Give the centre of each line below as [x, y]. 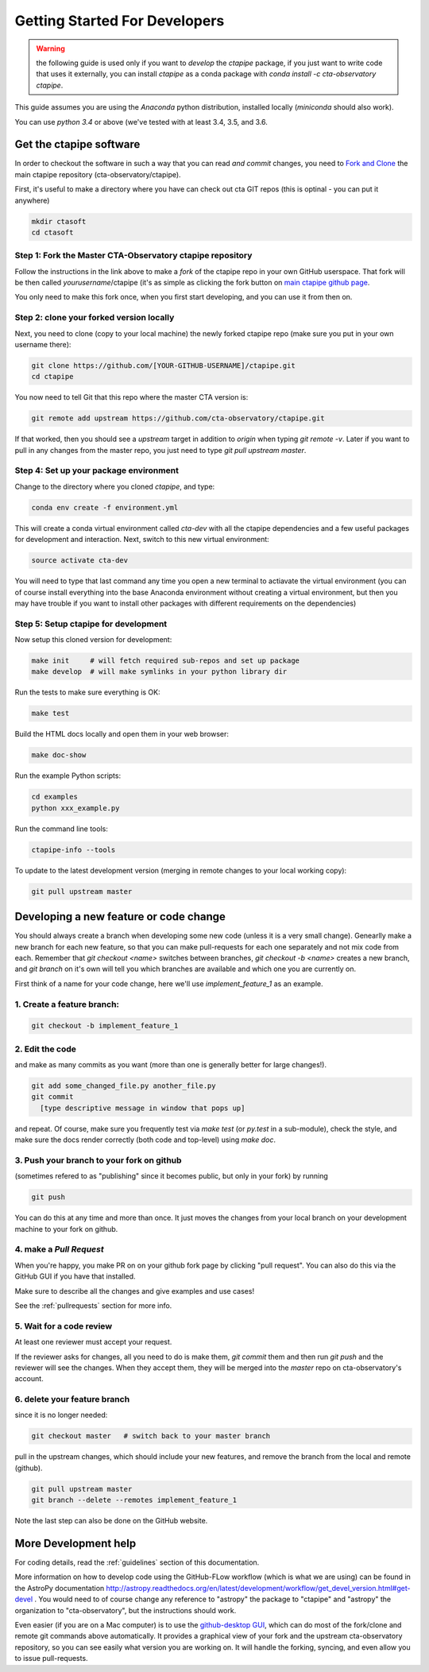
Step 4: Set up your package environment [97, 470]
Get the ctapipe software [77, 144]
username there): [43, 344]
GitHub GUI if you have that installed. [75, 1276]
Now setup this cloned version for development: [93, 640]
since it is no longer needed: [61, 1415]
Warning [50, 48]
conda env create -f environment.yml [105, 507]
